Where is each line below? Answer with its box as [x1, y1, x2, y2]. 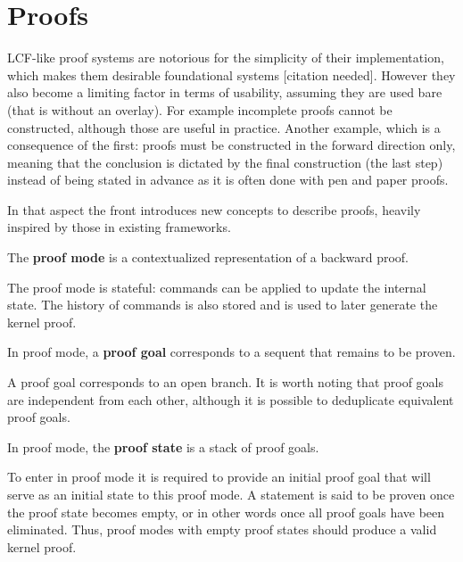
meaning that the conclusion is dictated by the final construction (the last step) [7, 153, 443, 171]
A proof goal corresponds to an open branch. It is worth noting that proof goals [7, 373, 444, 392]
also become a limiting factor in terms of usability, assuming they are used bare [7, 83, 442, 102]
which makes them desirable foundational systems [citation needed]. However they [7, 65, 456, 84]
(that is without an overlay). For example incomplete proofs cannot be [7, 100, 393, 119]
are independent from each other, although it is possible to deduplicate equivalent [7, 390, 454, 409]
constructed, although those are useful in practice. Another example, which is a [7, 118, 441, 136]
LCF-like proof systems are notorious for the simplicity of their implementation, [7, 48, 444, 67]
